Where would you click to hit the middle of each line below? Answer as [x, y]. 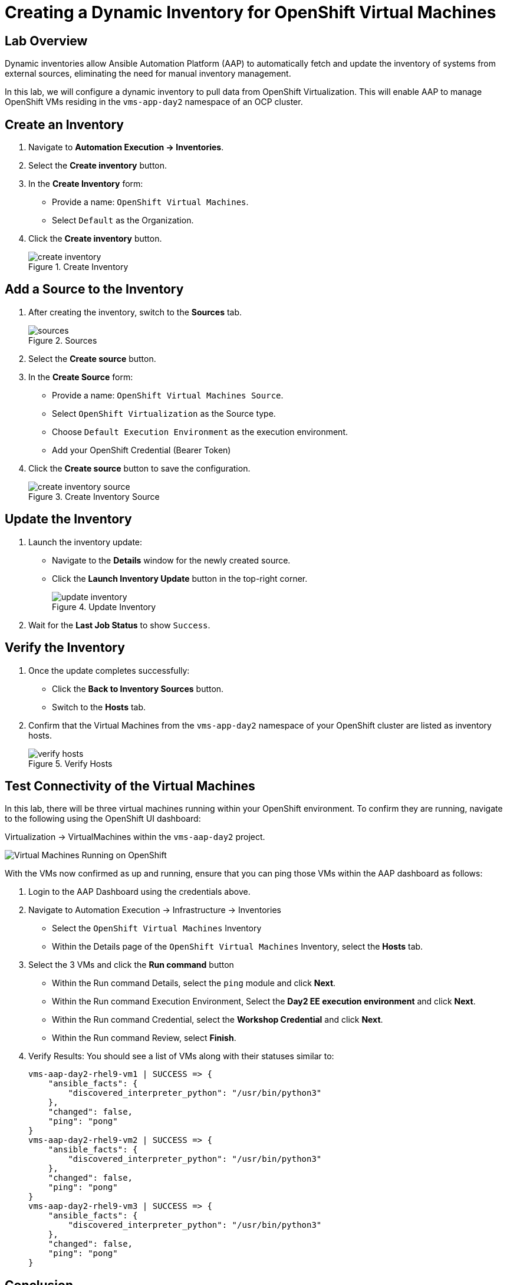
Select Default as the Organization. [123, 220]
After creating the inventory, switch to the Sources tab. [135, 312]
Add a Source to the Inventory [94, 289]
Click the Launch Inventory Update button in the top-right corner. [180, 578]
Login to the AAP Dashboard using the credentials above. [139, 892]
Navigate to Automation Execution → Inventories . [126, 147]
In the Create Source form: [81, 377]
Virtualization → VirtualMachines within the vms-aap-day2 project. [135, 837]
